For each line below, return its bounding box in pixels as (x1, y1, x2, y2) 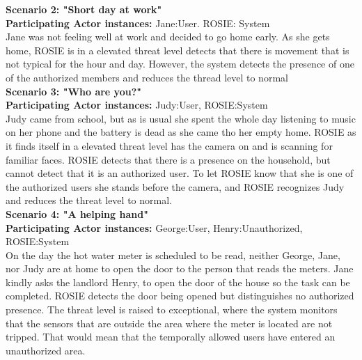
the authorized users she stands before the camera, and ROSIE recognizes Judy (6, 179, 345, 194)
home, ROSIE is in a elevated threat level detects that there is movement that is (6, 42, 349, 57)
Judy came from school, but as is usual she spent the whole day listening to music (6, 111, 356, 125)
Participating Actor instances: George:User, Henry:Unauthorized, (6, 220, 303, 235)
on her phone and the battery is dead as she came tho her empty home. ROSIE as (6, 125, 356, 139)
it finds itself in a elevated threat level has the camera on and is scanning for (6, 138, 333, 152)
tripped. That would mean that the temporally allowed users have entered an (6, 329, 336, 344)
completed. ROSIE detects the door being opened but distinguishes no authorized (6, 288, 354, 303)
